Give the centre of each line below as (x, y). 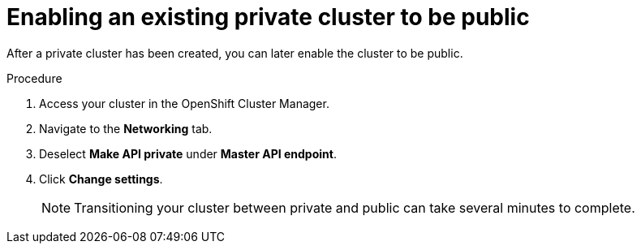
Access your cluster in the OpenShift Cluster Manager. (184, 103)
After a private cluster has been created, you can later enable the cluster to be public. (235, 53)
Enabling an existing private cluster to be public (268, 17)
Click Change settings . (101, 179)
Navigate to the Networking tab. (126, 128)
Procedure (34, 78)
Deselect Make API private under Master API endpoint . (188, 153)
